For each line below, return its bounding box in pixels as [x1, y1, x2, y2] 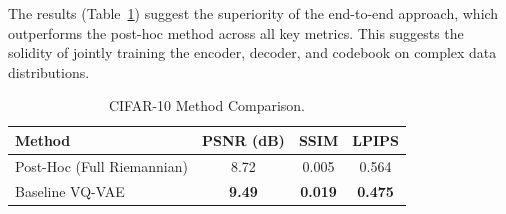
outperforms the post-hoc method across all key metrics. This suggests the [8, 22, 464, 43]
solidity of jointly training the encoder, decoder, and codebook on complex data [8, 42, 497, 63]
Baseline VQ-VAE [15, 180, 125, 201]
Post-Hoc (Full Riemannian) [15, 155, 188, 176]
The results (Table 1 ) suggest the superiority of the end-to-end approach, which [8, 3, 499, 23]
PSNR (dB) [201, 129, 285, 150]
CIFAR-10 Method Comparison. [108, 95, 306, 116]
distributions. [8, 61, 90, 82]
